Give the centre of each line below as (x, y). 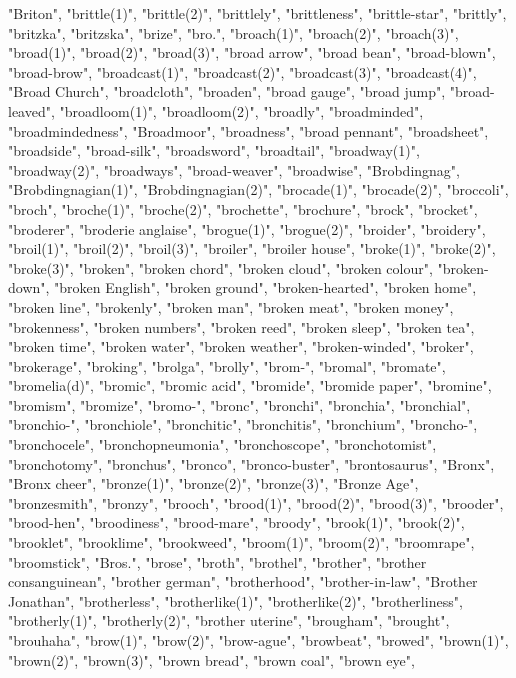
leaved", (31, 110)
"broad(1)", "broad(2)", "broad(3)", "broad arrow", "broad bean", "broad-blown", (252, 52)
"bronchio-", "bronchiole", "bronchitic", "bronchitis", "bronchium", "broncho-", (243, 424)
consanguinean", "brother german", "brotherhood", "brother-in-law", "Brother (243, 581)
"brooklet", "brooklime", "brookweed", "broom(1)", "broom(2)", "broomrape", (241, 542)
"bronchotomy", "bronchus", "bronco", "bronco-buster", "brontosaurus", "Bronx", (251, 463)
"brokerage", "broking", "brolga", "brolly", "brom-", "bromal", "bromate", (227, 365)
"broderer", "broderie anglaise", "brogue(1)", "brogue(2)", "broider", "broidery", (247, 228)
